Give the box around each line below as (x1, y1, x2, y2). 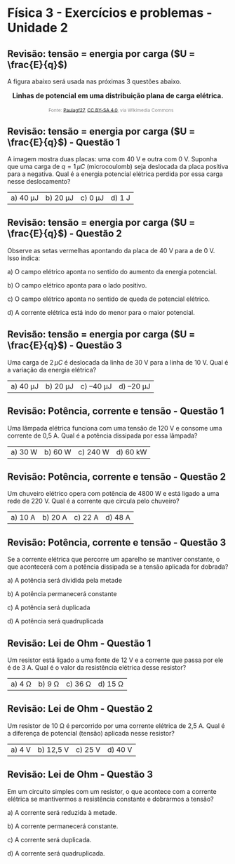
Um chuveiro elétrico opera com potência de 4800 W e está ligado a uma (7, 490, 220, 498)
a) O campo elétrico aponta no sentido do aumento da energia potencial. (7, 267, 217, 276)
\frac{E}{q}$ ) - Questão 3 (7, 339, 123, 351)
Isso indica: (7, 254, 41, 262)
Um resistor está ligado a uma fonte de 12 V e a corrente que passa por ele (7, 656, 224, 664)
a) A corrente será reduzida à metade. (7, 808, 118, 816)
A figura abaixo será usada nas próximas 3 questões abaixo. (7, 77, 182, 86)
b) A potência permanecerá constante (7, 590, 117, 598)
